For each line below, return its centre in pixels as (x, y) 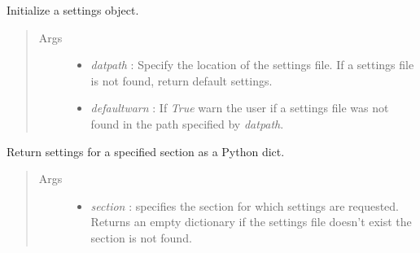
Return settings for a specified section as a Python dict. (146, 151)
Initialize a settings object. (73, 10)
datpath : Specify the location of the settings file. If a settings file (252, 65)
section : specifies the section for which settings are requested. (245, 205)
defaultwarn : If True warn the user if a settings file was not (240, 108)
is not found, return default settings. (182, 80)
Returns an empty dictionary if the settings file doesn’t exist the (251, 222)
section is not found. (141, 237)
